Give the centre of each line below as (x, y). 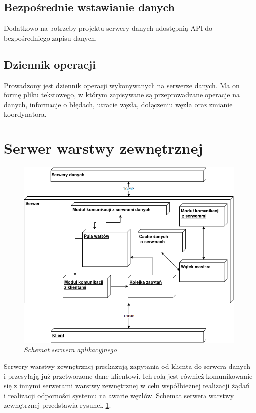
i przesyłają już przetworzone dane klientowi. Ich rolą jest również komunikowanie (128, 376)
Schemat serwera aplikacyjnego (70, 349)
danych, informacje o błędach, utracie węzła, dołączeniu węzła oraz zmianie (118, 104)
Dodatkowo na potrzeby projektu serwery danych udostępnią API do (108, 28)
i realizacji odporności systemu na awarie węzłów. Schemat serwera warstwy (119, 395)
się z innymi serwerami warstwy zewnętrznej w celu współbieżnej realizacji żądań (127, 386)
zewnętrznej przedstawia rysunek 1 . (58, 405)
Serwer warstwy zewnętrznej (103, 148)
